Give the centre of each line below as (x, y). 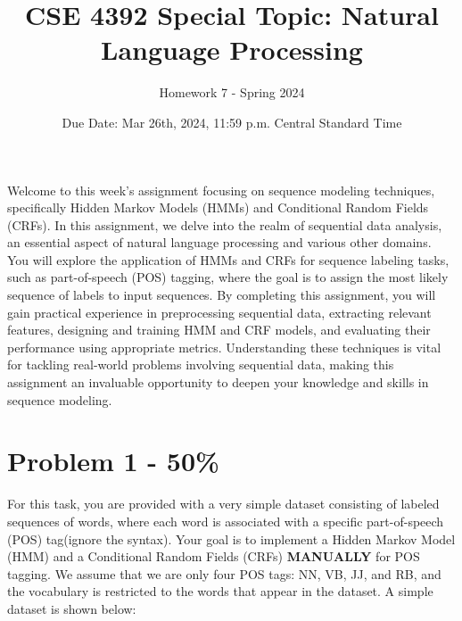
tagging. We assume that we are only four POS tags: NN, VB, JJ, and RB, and (224, 573)
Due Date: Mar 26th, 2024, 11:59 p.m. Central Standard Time (232, 122)
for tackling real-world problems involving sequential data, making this (201, 364)
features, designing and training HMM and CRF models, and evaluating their (219, 330)
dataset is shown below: (72, 608)
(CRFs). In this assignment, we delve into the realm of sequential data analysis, (225, 224)
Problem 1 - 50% (113, 461)
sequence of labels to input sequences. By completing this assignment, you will (222, 295)
